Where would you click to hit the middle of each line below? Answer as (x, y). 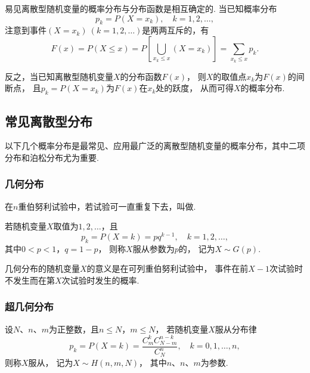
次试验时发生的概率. (100, 280)
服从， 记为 (51, 362)
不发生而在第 (30, 280)
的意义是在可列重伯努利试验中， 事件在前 (168, 268)
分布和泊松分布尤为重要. (52, 157)
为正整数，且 (74, 329)
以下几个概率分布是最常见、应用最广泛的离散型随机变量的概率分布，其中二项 (155, 146)
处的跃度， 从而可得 (195, 88)
